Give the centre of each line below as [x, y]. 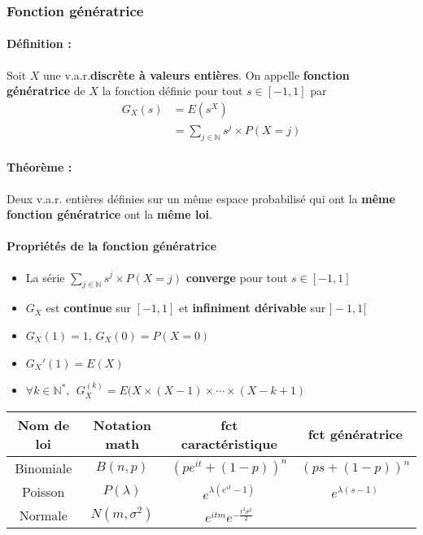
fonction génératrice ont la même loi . [109, 214]
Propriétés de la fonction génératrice [112, 246]
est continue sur [88, 308]
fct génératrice [355, 434]
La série [45, 277]
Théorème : [39, 167]
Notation [122, 424]
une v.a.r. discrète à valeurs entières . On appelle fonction [196, 74]
